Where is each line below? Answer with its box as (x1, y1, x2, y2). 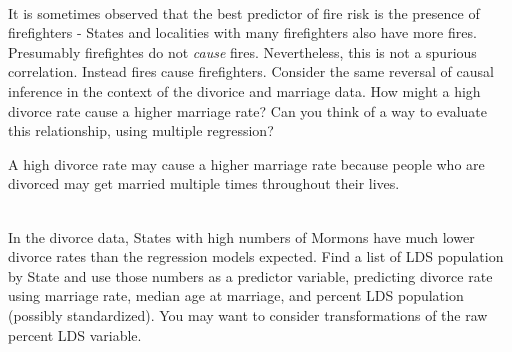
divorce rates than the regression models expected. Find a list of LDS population (8, 246, 504, 267)
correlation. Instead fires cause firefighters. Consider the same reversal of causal (8, 61, 494, 82)
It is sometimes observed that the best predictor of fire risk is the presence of (8, 2, 480, 23)
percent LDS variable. (8, 324, 142, 345)
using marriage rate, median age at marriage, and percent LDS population (8, 285, 464, 306)
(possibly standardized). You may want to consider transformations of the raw (8, 304, 488, 325)
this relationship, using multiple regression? (8, 120, 274, 141)
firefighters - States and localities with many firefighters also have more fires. (8, 22, 477, 43)
